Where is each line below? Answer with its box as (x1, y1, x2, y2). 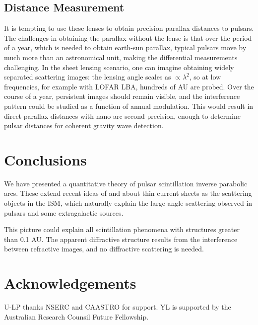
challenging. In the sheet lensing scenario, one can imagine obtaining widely (4, 62, 234, 72)
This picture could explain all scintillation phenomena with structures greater (4, 224, 240, 235)
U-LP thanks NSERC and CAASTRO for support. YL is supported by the (4, 302, 231, 312)
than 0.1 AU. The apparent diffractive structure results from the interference (4, 234, 238, 244)
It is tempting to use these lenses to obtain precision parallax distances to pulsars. (4, 23, 254, 33)
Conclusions (4, 149, 87, 169)
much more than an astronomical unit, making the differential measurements (4, 52, 238, 62)
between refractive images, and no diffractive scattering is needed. (4, 244, 204, 254)
